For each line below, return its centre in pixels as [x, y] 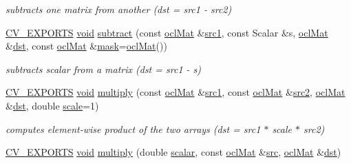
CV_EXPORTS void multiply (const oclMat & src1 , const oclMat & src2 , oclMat [175, 92]
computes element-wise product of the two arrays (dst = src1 [133, 129]
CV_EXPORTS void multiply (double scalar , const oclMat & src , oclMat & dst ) [173, 152]
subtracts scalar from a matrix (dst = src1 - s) [104, 69]
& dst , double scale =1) [52, 105]
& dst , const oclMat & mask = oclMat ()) [86, 46]
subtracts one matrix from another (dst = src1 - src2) [119, 9]
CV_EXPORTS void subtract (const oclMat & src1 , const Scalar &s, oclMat [167, 32]
